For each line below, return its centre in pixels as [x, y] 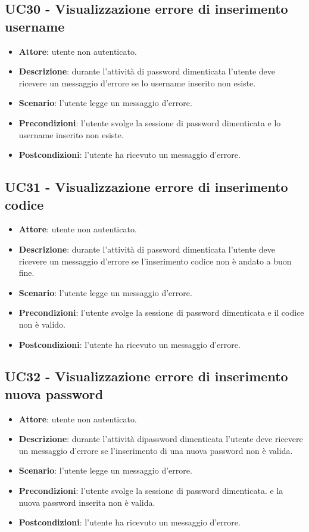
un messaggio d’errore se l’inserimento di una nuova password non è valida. [156, 450]
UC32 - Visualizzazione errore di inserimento [146, 376]
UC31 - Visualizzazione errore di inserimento [146, 187]
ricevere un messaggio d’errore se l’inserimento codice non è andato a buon [155, 261]
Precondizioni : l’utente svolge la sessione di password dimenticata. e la [151, 491]
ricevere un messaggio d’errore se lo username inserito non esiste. [137, 83]
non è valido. [42, 324]
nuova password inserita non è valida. [87, 502]
